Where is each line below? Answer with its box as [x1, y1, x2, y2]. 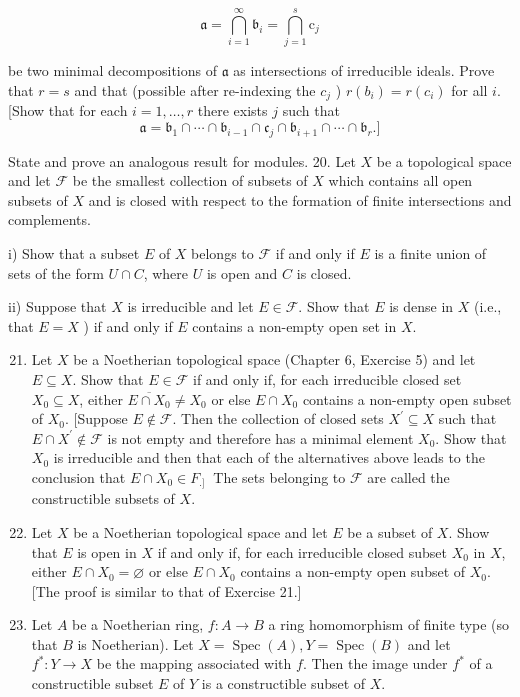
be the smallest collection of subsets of [72, 170, 308, 191]
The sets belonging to [213, 466, 346, 487]
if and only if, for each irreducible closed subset [157, 541, 447, 562]
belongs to [191, 242, 254, 263]
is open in [77, 541, 137, 562]
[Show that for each [8, 100, 128, 121]
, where [143, 262, 189, 283]
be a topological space [376, 150, 512, 171]
